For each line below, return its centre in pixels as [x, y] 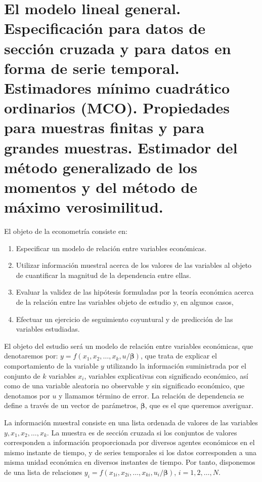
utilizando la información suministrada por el [176, 365]
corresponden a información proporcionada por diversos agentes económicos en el [129, 442]
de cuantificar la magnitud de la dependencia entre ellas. [103, 275]
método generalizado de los [101, 167]
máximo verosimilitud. [84, 207]
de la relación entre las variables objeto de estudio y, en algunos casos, [125, 302]
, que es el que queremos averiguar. [199, 405]
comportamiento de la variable [51, 365]
